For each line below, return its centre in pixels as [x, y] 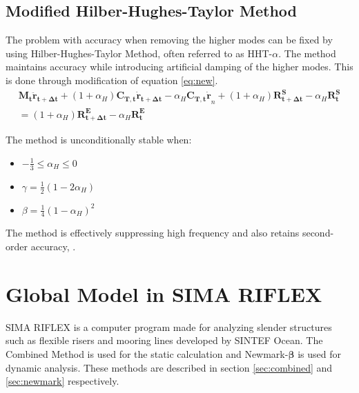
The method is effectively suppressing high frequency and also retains [153, 233]
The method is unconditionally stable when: [99, 140]
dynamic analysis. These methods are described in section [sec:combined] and [169, 367]
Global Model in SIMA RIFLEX [164, 293]
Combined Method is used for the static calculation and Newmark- [147, 353]
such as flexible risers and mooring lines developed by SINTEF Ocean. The [164, 340]
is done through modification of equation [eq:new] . [112, 80]
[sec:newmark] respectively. [62, 381]
